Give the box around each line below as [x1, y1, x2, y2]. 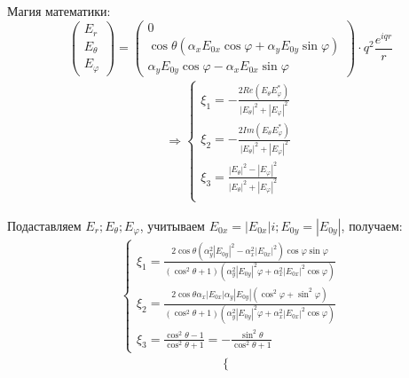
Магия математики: [7, 2, 111, 20]
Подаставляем [7, 216, 82, 234]
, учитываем [139, 216, 205, 234]
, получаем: [341, 216, 403, 234]
